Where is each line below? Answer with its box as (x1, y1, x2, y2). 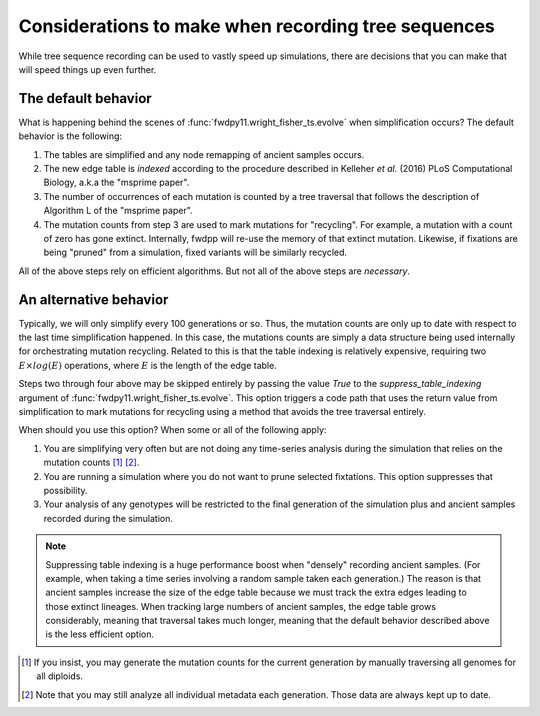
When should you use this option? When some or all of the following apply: (18, 424, 327, 436)
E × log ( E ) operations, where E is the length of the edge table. (18, 359, 277, 371)
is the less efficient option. (45, 628, 155, 640)
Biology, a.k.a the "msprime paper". (43, 176, 190, 189)
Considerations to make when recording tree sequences (18, 15, 495, 37)
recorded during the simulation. (43, 512, 174, 524)
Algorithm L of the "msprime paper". (43, 205, 194, 217)
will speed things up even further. (18, 63, 157, 75)
